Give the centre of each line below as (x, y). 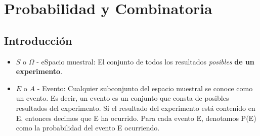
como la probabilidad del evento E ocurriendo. (88, 128)
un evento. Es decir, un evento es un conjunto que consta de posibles (122, 98)
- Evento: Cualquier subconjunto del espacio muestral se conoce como (145, 88)
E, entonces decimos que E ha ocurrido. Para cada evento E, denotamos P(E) (136, 118)
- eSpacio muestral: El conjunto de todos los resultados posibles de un (145, 61)
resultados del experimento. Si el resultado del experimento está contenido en (136, 108)
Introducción (38, 40)
